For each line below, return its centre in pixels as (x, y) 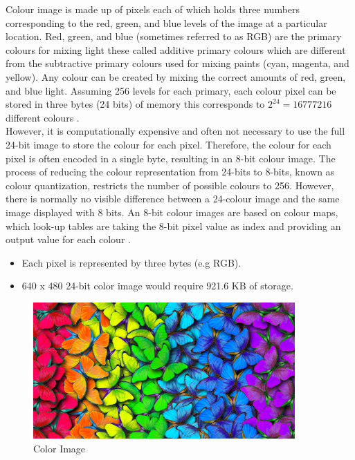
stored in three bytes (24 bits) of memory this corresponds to (135, 104)
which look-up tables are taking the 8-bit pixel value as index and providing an (173, 226)
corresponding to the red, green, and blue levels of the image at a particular (166, 22)
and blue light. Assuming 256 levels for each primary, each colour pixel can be (171, 90)
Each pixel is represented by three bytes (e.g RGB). (131, 262)
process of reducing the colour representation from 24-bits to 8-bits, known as (170, 172)
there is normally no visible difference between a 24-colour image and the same (173, 199)
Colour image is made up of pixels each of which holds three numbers (153, 9)
